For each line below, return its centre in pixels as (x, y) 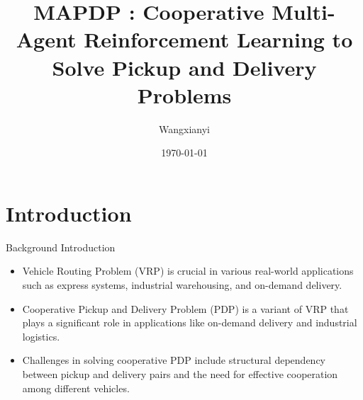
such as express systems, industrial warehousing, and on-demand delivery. (182, 285)
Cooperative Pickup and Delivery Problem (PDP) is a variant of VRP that (185, 308)
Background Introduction (61, 247)
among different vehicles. (76, 388)
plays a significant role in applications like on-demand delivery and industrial (190, 322)
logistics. (41, 336)
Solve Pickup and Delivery (184, 67)
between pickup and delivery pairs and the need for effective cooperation (180, 373)
